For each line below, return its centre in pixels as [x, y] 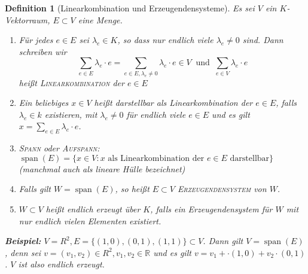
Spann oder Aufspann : [59, 148]
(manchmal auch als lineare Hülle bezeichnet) [102, 168]
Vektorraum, [28, 19]
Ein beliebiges [44, 103]
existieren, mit [71, 114]
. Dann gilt [223, 241]
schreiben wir [43, 51]
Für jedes [36, 40]
